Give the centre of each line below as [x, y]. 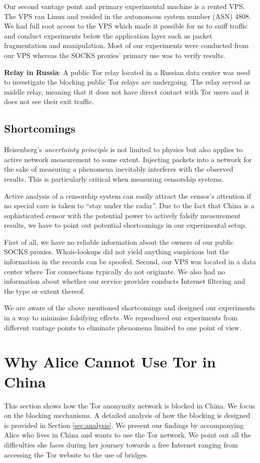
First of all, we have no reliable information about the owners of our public [119, 242]
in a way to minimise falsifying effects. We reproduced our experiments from [121, 318]
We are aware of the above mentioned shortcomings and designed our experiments [130, 308]
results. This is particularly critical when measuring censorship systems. [114, 178]
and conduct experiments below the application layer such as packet [108, 35]
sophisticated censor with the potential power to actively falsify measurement [122, 215]
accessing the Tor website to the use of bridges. [76, 454]
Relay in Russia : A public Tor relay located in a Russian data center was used [127, 72]
